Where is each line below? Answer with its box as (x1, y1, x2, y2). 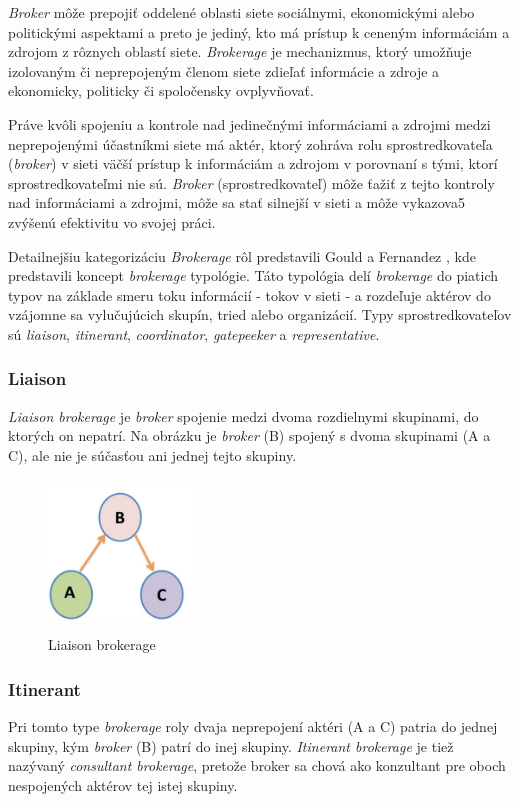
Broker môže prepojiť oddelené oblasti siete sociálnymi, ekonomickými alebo (8, 2, 475, 22)
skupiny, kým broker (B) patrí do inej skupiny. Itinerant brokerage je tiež (8, 735, 454, 756)
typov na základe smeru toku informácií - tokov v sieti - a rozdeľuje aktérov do (8, 284, 491, 305)
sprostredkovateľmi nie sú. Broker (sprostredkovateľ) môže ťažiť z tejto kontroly (8, 172, 495, 193)
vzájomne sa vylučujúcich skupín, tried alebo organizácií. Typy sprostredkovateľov (8, 304, 512, 325)
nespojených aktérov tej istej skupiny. (8, 774, 238, 795)
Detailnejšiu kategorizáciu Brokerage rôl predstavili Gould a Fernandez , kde (8, 245, 476, 266)
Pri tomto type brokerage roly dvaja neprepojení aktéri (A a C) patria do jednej (8, 716, 498, 737)
